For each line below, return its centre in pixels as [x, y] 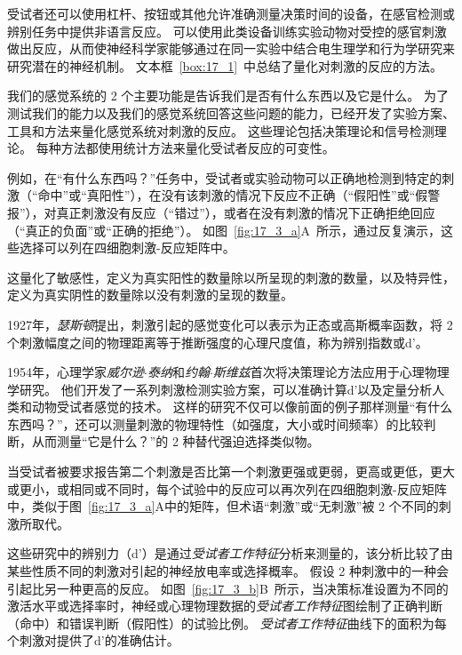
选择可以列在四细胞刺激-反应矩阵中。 [127, 248]
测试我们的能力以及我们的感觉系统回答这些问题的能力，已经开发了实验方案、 [231, 112]
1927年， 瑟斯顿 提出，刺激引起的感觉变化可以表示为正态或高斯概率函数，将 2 [230, 324]
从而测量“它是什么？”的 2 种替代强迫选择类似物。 [175, 441]
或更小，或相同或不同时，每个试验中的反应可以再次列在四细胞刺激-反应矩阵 [227, 488]
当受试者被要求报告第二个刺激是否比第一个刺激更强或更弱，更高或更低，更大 [231, 471]
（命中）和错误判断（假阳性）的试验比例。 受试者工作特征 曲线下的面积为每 [227, 623]
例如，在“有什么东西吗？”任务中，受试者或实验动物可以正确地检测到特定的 [225, 177]
